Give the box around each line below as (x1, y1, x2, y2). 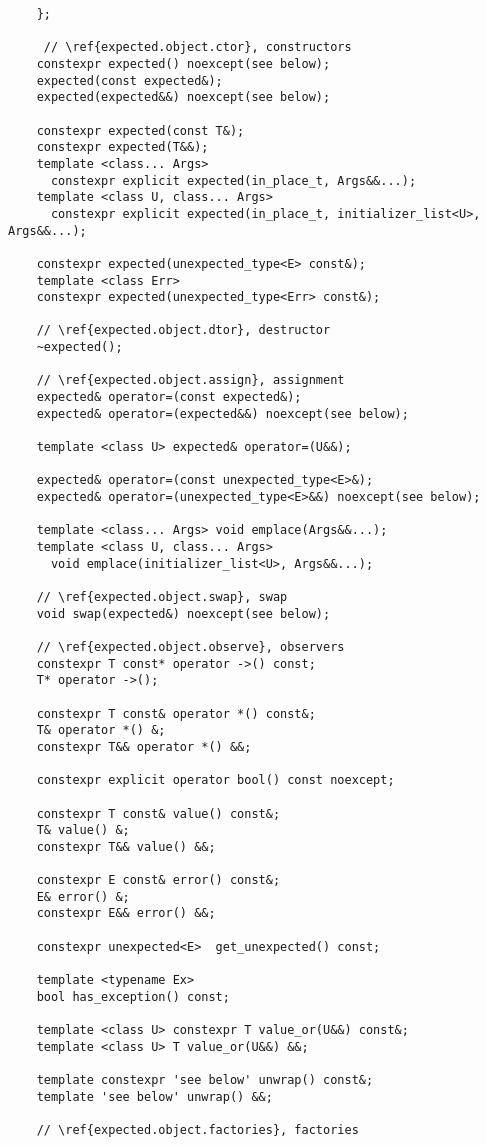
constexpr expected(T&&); (36, 140, 209, 155)
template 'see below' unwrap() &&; (36, 1089, 273, 1104)
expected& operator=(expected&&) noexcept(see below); (36, 406, 409, 421)
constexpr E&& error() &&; (36, 906, 216, 921)
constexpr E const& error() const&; (36, 873, 281, 888)
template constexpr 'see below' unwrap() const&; (36, 1073, 374, 1087)
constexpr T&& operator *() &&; (36, 739, 252, 754)
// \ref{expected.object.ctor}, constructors (43, 40, 352, 55)
